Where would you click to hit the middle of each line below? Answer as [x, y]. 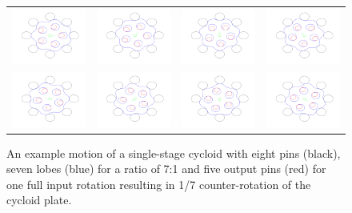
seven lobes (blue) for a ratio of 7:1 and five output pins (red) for [166, 169]
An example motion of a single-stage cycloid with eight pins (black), [174, 153]
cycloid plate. [39, 200]
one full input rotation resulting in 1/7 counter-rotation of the [159, 184]
